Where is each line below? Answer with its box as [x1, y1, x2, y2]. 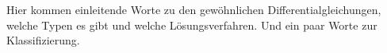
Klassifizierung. [6, 32, 80, 48]
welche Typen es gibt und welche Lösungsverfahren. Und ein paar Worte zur [6, 16, 377, 33]
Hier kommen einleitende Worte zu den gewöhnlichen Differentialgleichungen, [6, 2, 381, 17]
